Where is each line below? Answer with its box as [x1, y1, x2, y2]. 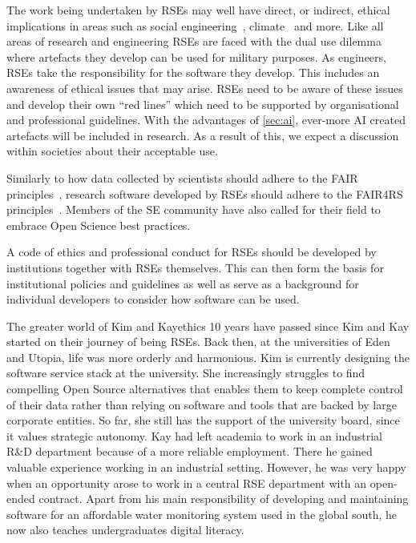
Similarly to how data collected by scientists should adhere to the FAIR [6, 169, 358, 186]
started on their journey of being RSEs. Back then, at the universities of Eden [6, 333, 390, 350]
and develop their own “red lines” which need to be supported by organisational [6, 95, 399, 112]
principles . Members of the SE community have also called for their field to [6, 201, 381, 218]
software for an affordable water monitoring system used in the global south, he [6, 505, 398, 522]
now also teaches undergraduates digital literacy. [6, 521, 244, 538]
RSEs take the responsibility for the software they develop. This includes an [6, 64, 380, 81]
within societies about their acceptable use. [6, 143, 218, 159]
